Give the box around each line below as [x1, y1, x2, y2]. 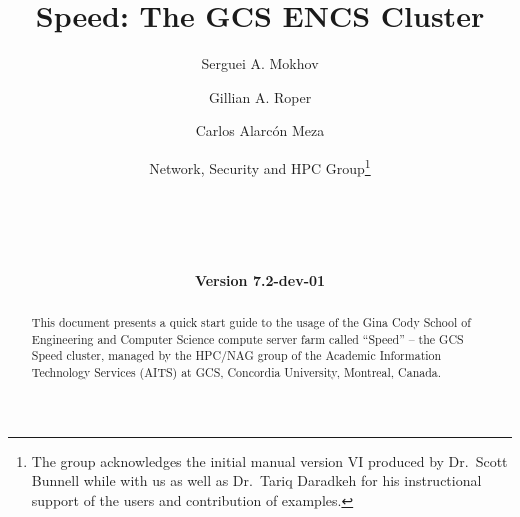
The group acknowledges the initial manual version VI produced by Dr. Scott [31, 450, 508, 471]
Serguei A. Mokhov [201, 53, 319, 74]
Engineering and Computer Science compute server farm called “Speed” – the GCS [31, 330, 464, 347]
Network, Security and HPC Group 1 [149, 154, 371, 178]
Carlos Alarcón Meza [195, 120, 325, 141]
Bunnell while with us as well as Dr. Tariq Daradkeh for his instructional [31, 470, 482, 491]
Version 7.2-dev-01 [194, 269, 326, 290]
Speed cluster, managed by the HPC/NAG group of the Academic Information [31, 347, 442, 364]
